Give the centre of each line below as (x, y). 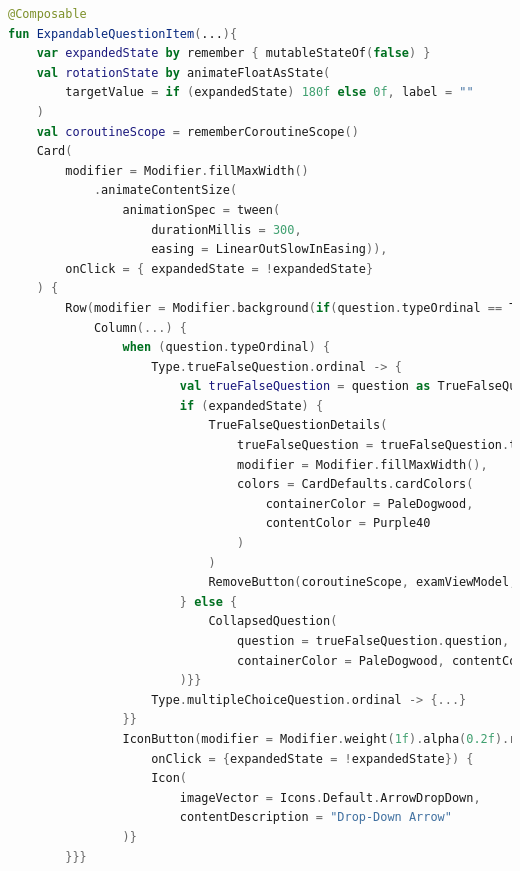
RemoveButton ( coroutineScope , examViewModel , (362, 582)
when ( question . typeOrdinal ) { (226, 347)
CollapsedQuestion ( (273, 621)
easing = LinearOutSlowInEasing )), (269, 249)
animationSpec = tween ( (201, 209)
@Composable (47, 14)
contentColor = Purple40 (348, 523)
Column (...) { (140, 327)
